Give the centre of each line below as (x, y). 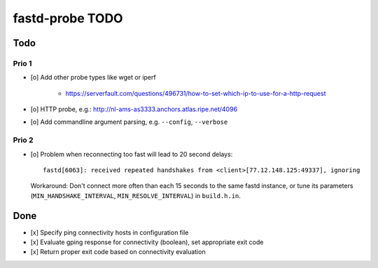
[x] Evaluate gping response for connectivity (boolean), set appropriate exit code (147, 242)
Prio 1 (22, 63)
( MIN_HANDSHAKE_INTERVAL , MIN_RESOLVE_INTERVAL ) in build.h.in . (136, 195)
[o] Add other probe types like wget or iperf (93, 78)
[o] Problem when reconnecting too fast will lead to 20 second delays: (132, 154)
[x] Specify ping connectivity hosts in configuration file (110, 232)
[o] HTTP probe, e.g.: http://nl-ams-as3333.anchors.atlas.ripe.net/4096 (134, 109)
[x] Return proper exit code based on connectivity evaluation (118, 252)
